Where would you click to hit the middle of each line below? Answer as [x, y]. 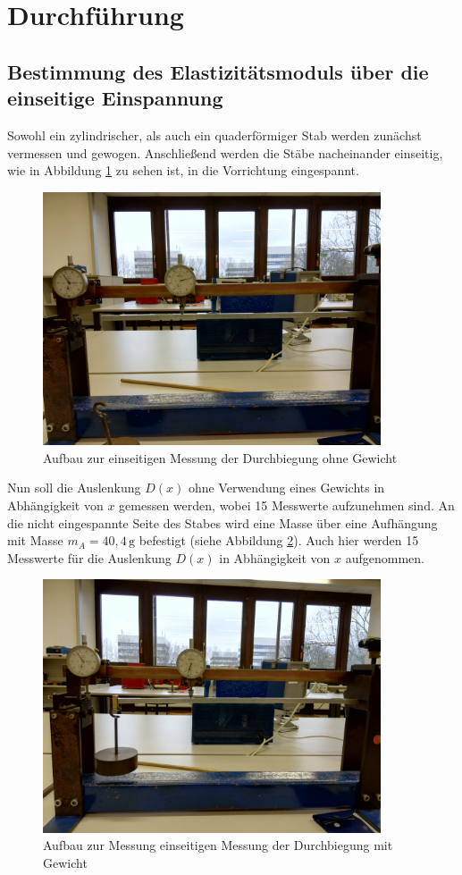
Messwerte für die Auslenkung [89, 557]
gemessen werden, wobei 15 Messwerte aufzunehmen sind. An [287, 505]
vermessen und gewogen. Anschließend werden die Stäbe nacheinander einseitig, [225, 152]
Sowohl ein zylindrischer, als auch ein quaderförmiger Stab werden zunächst [214, 135]
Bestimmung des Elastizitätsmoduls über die [218, 71]
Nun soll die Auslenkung [74, 488]
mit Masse [35, 540]
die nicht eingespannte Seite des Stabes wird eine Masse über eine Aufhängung [223, 522]
